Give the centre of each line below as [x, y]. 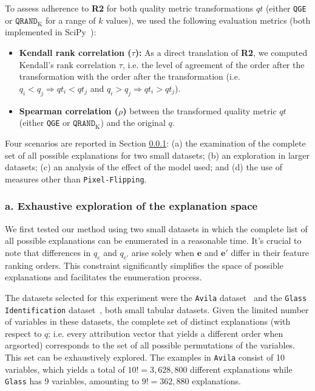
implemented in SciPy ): [51, 32]
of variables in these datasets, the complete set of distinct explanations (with [148, 321]
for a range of [70, 20]
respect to [23, 333]
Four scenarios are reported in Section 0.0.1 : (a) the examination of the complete [155, 143]
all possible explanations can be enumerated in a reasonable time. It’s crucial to [153, 240]
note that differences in [48, 252]
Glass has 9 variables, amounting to [72, 381]
